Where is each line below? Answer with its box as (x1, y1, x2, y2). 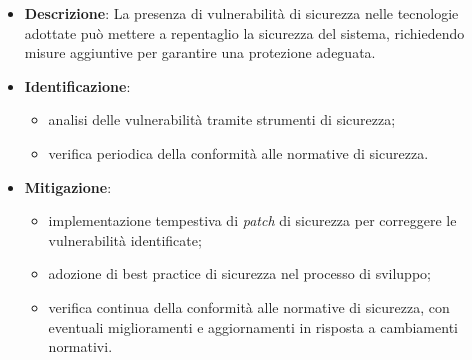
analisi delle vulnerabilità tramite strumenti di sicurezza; (48, 109, 396, 130)
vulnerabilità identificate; (48, 229, 202, 250)
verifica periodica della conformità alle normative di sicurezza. (48, 142, 429, 163)
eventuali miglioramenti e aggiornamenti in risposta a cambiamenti (48, 316, 458, 337)
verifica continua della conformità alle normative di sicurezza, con (48, 296, 450, 317)
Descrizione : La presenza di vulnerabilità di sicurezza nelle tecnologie (24, 3, 459, 23)
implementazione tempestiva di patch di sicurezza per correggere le (48, 210, 457, 231)
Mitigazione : (24, 176, 112, 197)
